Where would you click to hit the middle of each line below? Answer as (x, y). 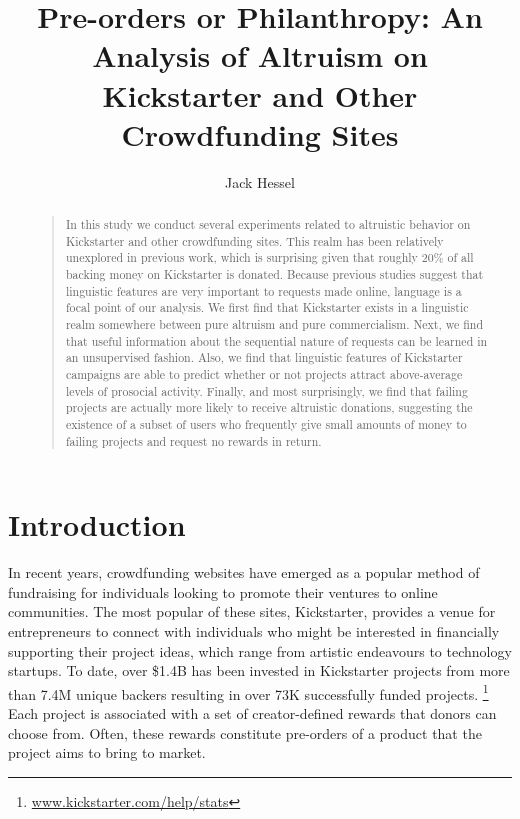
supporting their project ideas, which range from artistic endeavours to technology (260, 650)
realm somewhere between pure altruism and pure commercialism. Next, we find (274, 324)
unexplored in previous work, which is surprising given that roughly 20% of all (269, 257)
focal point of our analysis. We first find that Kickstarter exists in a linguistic (267, 307)
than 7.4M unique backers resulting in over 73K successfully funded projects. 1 (248, 692)
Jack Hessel (260, 181)
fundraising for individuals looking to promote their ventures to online (223, 591)
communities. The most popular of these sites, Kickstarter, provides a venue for (252, 611)
